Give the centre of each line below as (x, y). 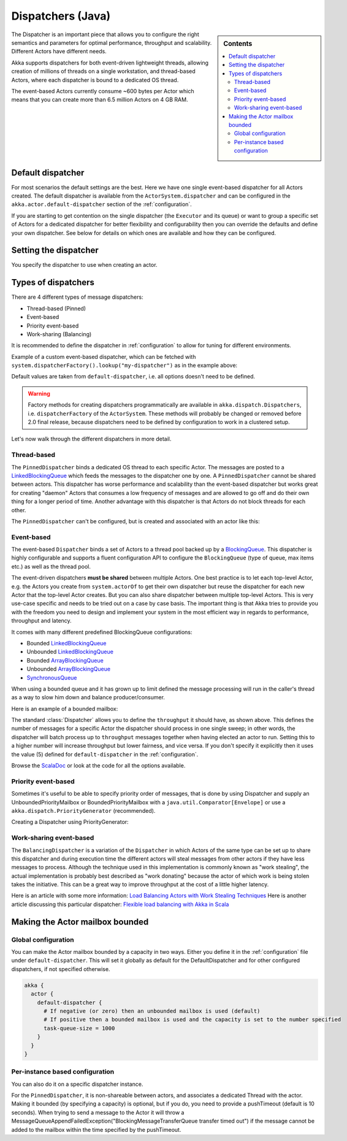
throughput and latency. (41, 621)
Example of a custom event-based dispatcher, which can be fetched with (104, 356)
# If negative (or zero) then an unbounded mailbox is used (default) (152, 1011)
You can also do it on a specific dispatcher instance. (77, 1084)
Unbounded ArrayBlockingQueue (68, 669)
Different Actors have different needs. (59, 52)
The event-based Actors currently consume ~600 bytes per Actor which (103, 91)
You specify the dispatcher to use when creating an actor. (84, 265)
